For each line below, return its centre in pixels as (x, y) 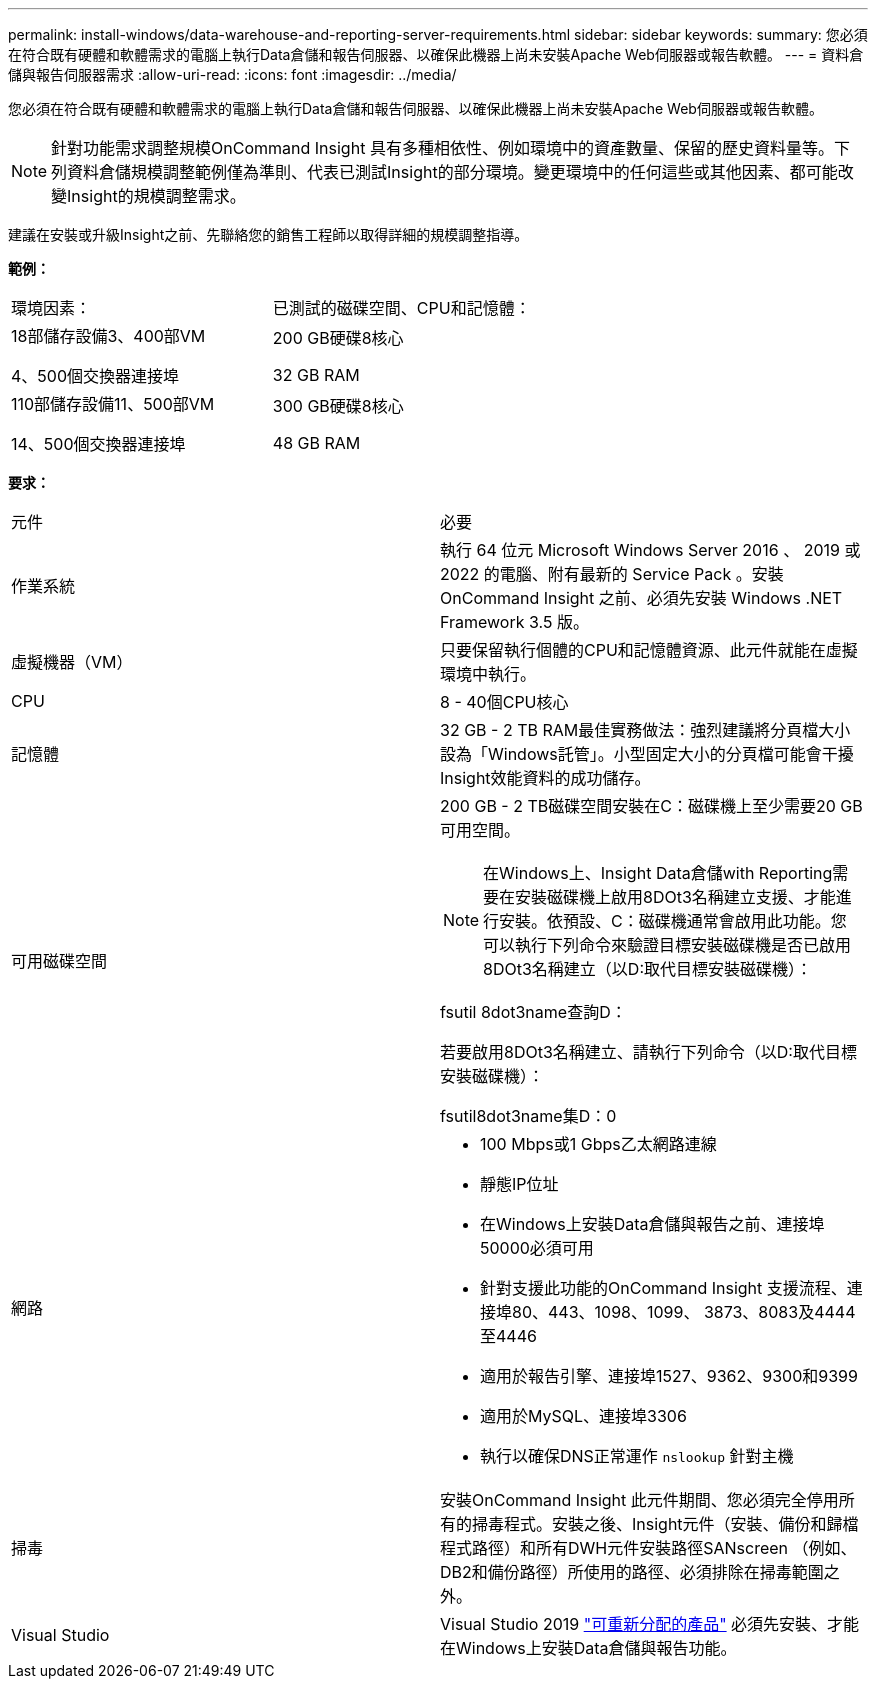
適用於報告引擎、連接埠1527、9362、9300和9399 (669, 1376)
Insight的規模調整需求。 (156, 196)
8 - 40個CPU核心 (504, 702)
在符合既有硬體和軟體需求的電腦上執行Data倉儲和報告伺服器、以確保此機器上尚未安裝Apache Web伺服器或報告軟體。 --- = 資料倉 (436, 54)
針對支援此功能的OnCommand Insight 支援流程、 (663, 1288)
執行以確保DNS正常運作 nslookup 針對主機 (637, 1456)
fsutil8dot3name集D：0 (528, 1116)
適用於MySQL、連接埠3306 (583, 1416)
